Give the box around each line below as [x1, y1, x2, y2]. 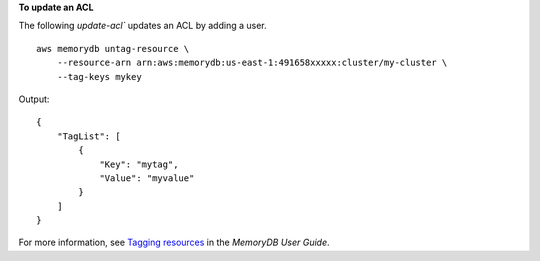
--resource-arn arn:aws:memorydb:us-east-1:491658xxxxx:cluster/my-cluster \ [56, 57, 448, 69]
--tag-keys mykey [56, 71, 142, 82]
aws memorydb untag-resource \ [36, 43, 190, 54]
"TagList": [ [56, 130, 121, 142]
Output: [18, 93, 50, 105]
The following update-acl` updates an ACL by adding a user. [18, 20, 267, 32]
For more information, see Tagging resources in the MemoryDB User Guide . [18, 236, 330, 249]
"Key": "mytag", [99, 158, 179, 170]
